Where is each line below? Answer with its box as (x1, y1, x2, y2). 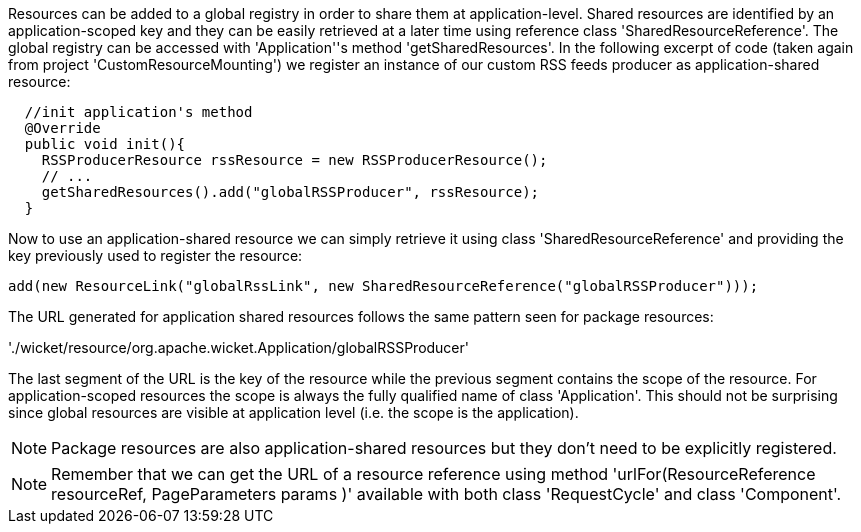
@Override (24, 120, 101, 136)
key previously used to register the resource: (8, 247, 303, 264)
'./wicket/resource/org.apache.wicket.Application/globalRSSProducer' (8, 339, 470, 356)
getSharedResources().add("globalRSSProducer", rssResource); (41, 184, 540, 200)
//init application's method (24, 104, 253, 120)
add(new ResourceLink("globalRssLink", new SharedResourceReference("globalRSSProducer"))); (8, 278, 759, 294)
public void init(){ (24, 136, 186, 152)
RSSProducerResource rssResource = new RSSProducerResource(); (41, 152, 548, 168)
